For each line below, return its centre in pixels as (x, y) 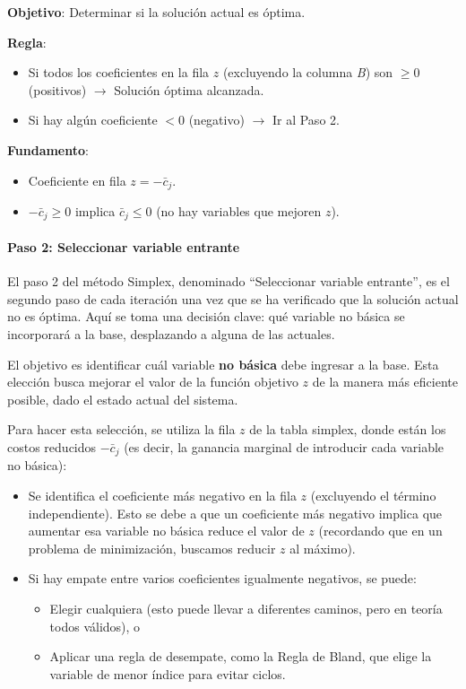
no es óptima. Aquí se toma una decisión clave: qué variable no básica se (206, 316)
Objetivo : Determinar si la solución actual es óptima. (156, 12)
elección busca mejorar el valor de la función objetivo (153, 382)
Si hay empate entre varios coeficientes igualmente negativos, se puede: (222, 578)
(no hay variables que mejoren (239, 211)
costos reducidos (52, 447)
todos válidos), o (95, 626)
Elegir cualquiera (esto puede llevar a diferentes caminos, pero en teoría (246, 609)
